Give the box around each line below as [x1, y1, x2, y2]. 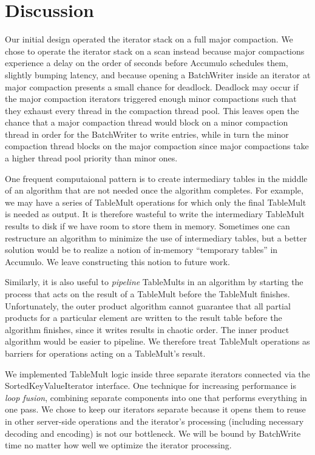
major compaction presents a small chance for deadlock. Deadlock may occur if [5, 80, 299, 93]
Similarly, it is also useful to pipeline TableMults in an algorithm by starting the [5, 275, 303, 288]
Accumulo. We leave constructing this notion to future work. [5, 255, 230, 268]
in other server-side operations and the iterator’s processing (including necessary [5, 414, 304, 427]
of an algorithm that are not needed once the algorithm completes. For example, [5, 184, 303, 197]
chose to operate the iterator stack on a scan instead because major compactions [5, 44, 305, 57]
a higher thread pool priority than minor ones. [5, 152, 178, 164]
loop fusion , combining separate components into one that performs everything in [5, 391, 307, 403]
